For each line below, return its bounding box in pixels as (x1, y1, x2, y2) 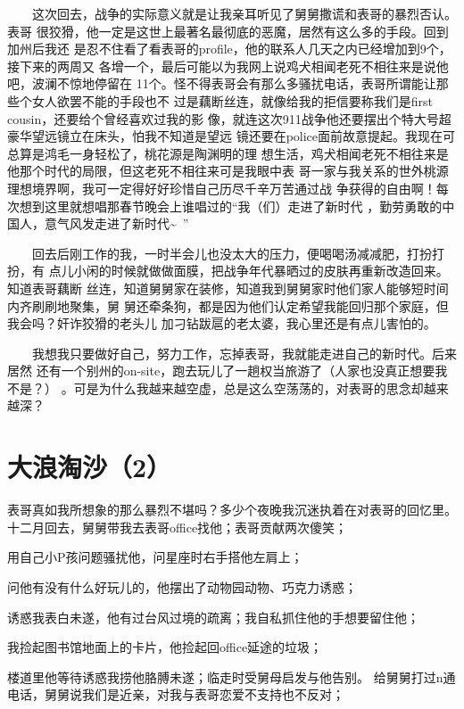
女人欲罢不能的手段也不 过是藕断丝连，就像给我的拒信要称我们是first (31, 91, 433, 110)
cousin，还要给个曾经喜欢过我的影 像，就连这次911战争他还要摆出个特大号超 (7, 109, 452, 128)
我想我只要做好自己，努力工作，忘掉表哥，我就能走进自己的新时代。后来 (31, 343, 457, 362)
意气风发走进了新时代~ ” (44, 214, 189, 233)
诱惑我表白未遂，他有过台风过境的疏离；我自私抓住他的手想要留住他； (7, 607, 419, 626)
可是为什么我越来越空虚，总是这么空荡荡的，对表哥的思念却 (73, 378, 424, 397)
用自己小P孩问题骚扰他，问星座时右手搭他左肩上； (7, 548, 303, 566)
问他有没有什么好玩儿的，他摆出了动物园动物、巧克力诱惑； (7, 577, 357, 596)
